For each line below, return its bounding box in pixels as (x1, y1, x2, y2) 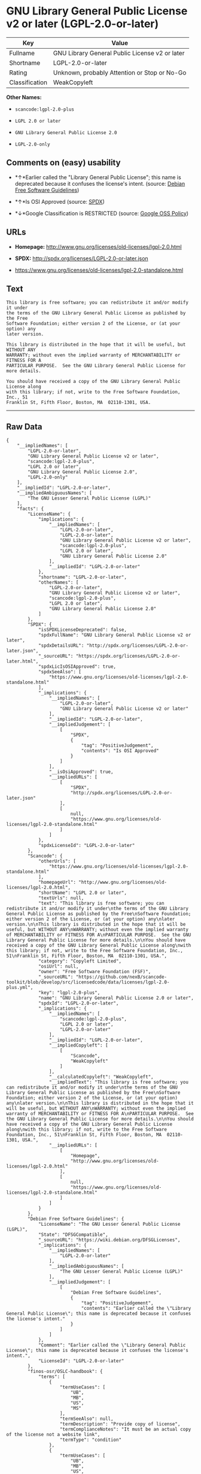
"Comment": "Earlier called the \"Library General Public (38, 1342, 186, 1348)
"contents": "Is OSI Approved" (81, 748, 160, 754)
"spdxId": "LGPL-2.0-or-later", (38, 1000, 119, 1006)
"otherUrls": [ (38, 858, 77, 864)
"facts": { (17, 506, 44, 512)
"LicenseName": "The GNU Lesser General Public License (38, 1222, 181, 1228)
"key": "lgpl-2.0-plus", (38, 990, 100, 996)
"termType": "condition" (59, 1437, 121, 1443)
